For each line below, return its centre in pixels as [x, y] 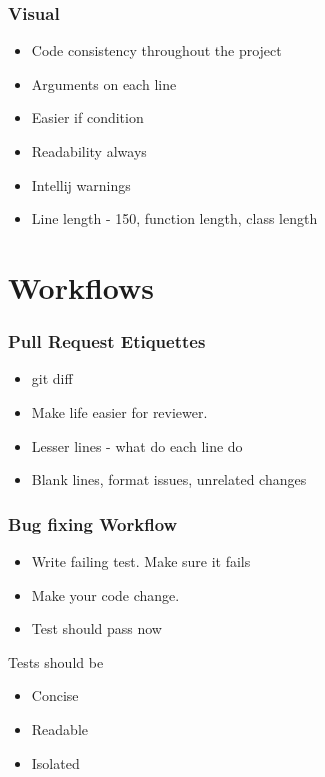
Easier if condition [87, 117]
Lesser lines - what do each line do [137, 445]
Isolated [55, 762]
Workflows [81, 286]
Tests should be [56, 661]
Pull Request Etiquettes [107, 341]
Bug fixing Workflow [93, 523]
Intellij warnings [81, 184]
